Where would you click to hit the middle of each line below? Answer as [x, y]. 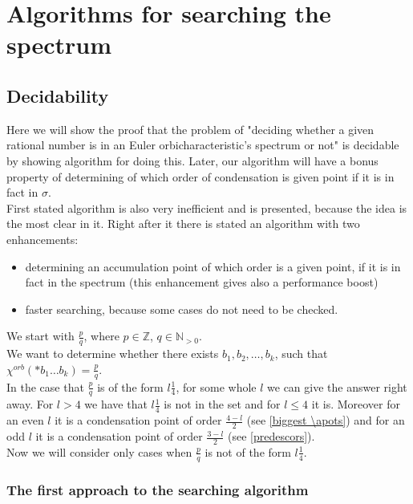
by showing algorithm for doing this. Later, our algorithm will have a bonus [192, 160]
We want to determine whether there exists [113, 354]
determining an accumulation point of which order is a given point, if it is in [213, 266]
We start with [40, 336]
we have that [116, 404]
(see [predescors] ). [271, 436]
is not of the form [248, 451]
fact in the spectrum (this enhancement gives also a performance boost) [202, 282]
